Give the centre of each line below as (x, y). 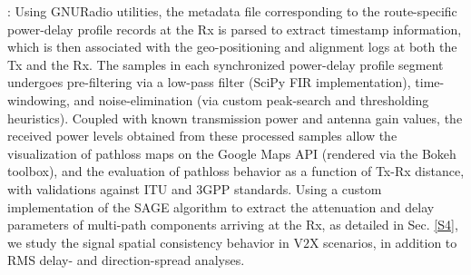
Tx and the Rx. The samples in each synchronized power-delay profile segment (226, 64)
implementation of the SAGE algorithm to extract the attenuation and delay (221, 206)
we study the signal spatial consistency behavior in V (155, 242)
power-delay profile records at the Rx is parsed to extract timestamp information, (235, 29)
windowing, (39, 99)
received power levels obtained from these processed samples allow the (202, 136)
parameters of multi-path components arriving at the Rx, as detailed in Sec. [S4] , (233, 225)
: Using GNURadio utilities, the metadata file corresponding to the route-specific (232, 11)
